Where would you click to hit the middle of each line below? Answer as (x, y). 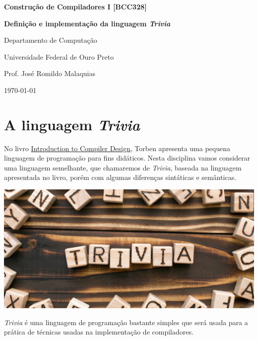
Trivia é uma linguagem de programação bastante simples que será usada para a (126, 322)
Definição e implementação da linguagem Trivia (87, 23)
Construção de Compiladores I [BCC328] (75, 6)
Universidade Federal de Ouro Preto (59, 56)
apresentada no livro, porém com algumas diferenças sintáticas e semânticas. (120, 177)
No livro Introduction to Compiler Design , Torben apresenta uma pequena (117, 148)
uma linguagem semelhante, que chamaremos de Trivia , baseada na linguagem (123, 167)
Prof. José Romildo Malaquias (50, 73)
